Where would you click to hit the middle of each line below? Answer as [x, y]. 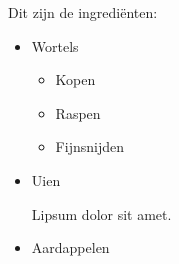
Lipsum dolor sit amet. [101, 213]
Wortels [55, 45]
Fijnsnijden [89, 146]
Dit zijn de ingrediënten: [83, 12]
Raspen [78, 112]
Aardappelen [70, 247]
